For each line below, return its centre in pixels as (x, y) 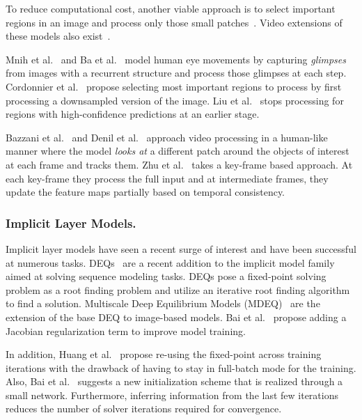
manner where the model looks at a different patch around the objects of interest (178, 151)
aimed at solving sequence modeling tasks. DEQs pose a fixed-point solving (166, 276)
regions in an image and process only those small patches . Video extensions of (174, 22)
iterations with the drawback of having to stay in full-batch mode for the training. (181, 367)
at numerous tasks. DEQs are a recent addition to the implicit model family (170, 262)
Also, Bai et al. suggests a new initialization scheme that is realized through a (174, 381)
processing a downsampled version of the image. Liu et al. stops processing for (175, 100)
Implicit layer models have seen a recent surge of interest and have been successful (181, 248)
